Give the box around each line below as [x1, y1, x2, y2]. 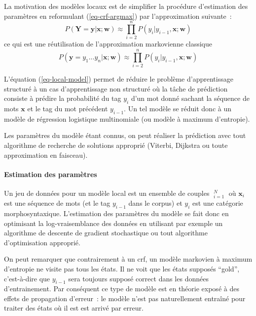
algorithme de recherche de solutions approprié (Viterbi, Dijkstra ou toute [4, 140, 228, 150]
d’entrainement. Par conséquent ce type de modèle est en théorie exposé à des [4, 283, 239, 294]
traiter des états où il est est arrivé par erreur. [4, 303, 144, 313]
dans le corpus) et [128, 198, 183, 208]
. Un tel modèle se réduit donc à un [124, 103, 231, 114]
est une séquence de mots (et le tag [4, 198, 110, 208]
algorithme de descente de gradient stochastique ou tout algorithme [4, 227, 208, 238]
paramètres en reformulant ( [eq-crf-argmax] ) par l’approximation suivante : [4, 10, 232, 21]
